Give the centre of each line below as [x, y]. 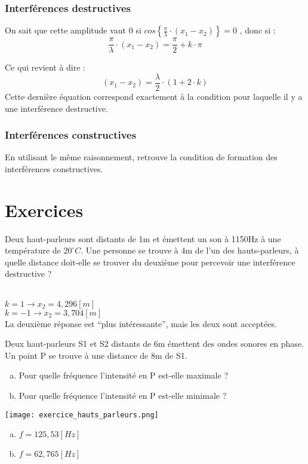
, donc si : [258, 30]
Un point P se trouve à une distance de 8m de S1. [96, 355]
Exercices [44, 210]
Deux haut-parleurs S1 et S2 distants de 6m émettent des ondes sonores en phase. [154, 344]
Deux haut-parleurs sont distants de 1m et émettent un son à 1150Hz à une [143, 238]
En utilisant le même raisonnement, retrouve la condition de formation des [141, 157]
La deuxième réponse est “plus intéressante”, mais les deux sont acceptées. [141, 323]
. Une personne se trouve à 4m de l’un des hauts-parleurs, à [190, 250]
